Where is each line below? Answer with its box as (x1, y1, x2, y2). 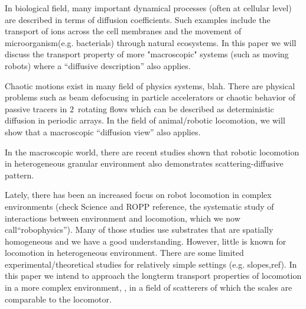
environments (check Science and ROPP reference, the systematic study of (5, 200, 274, 212)
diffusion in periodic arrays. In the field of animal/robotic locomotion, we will (5, 114, 285, 126)
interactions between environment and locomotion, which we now (5, 212, 240, 224)
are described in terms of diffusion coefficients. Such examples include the (5, 13, 271, 25)
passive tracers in (5, 102, 67, 115)
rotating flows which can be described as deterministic (77, 102, 274, 115)
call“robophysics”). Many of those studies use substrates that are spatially (5, 223, 274, 236)
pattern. (5, 168, 34, 181)
